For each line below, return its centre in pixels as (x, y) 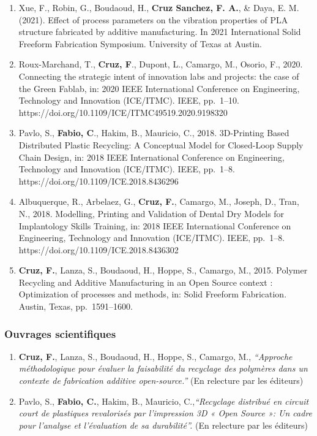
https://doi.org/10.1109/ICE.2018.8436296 (99, 181)
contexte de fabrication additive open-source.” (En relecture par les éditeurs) (161, 381)
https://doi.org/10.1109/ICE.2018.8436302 (99, 249)
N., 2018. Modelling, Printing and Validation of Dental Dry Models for (151, 213)
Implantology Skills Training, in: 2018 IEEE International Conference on (155, 225)
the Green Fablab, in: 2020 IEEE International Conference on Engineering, (159, 88)
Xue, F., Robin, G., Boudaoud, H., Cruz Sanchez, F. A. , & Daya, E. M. (159, 7)
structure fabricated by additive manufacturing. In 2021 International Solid (160, 32)
